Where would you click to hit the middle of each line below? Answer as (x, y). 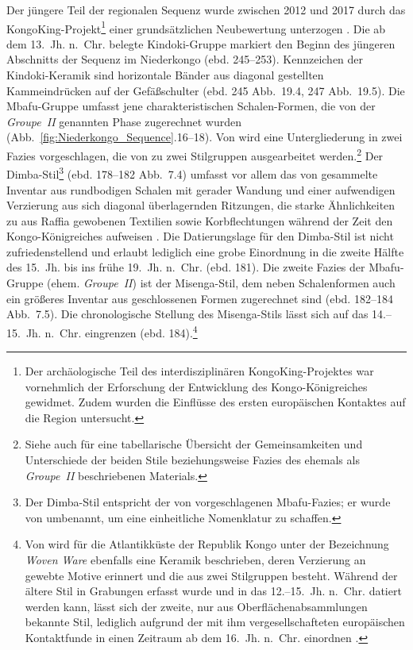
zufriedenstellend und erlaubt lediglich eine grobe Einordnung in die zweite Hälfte (205, 251)
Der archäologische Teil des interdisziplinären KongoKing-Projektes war (199, 371)
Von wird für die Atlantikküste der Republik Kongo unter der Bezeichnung (207, 544)
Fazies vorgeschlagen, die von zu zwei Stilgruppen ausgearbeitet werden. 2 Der (195, 154)
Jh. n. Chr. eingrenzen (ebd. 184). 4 (112, 331)
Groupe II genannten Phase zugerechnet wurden (124, 121)
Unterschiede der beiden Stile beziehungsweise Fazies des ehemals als (192, 460)
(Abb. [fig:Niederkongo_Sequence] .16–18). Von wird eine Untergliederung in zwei (205, 137)
